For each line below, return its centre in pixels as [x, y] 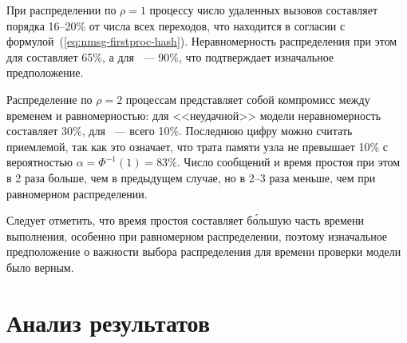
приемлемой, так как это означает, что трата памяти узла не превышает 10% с [198, 146]
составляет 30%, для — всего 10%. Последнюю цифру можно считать [180, 131]
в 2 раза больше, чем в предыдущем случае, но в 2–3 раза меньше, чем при [191, 177]
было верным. [40, 267]
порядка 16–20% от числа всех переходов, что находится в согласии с [176, 25]
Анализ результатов [109, 322]
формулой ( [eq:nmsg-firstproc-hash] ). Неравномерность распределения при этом [202, 41]
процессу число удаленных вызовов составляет [264, 10]
